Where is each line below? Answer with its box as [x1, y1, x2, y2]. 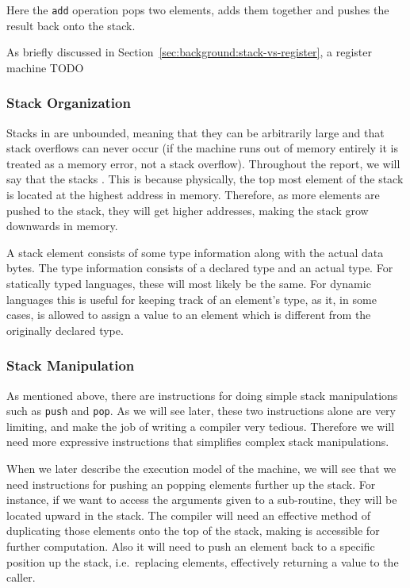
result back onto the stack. [6, 17, 136, 33]
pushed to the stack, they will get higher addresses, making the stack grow [6, 202, 369, 218]
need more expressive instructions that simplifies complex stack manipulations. [6, 433, 389, 450]
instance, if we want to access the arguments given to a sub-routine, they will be [6, 491, 397, 508]
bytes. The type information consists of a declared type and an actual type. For [6, 259, 393, 276]
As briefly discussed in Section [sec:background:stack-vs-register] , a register [6, 44, 372, 60]
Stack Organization [6, 93, 131, 113]
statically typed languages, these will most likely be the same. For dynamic [6, 275, 371, 291]
